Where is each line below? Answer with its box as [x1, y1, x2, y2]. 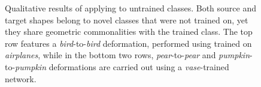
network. [5, 72, 37, 85]
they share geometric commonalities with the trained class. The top [5, 25, 253, 38]
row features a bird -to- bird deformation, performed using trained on [5, 37, 252, 49]
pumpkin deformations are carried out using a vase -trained [15, 60, 229, 73]
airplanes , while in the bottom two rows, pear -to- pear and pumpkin [5, 49, 250, 61]
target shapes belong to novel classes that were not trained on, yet [5, 13, 248, 26]
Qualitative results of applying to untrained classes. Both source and [5, 2, 257, 14]
